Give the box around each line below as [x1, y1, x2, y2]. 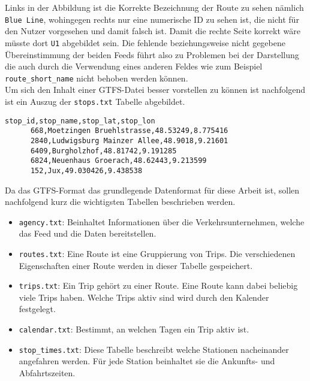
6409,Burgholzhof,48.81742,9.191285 [30, 146, 177, 155]
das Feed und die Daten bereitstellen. [19, 227, 156, 240]
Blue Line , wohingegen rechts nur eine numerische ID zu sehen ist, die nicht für [5, 13, 299, 25]
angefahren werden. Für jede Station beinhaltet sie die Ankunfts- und [19, 355, 275, 367]
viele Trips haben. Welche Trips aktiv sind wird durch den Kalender [19, 291, 269, 303]
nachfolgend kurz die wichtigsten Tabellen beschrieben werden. [5, 195, 236, 208]
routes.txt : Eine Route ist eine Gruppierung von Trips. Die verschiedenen [19, 247, 296, 259]
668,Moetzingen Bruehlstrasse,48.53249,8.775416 [30, 126, 228, 135]
